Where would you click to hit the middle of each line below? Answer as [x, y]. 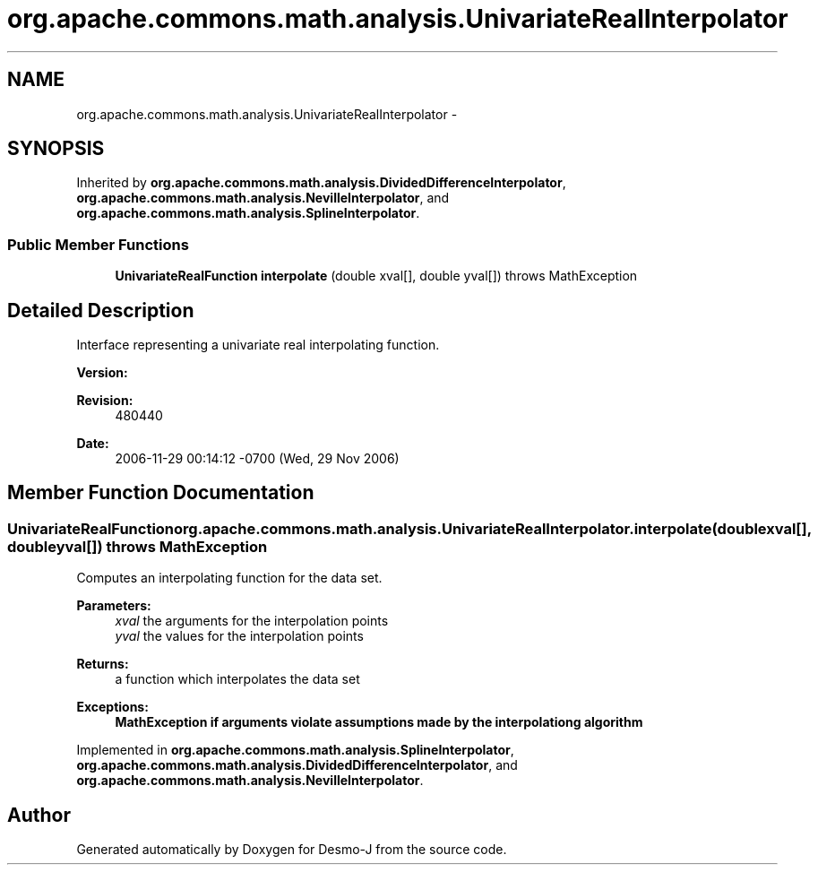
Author [39, 815]
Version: [102, 373]
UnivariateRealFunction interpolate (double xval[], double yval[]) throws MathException [376, 276]
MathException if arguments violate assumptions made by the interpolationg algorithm [379, 722]
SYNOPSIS [56, 149]
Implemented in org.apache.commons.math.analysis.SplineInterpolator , [295, 750]
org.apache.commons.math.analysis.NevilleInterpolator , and [263, 198]
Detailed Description [101, 310]
